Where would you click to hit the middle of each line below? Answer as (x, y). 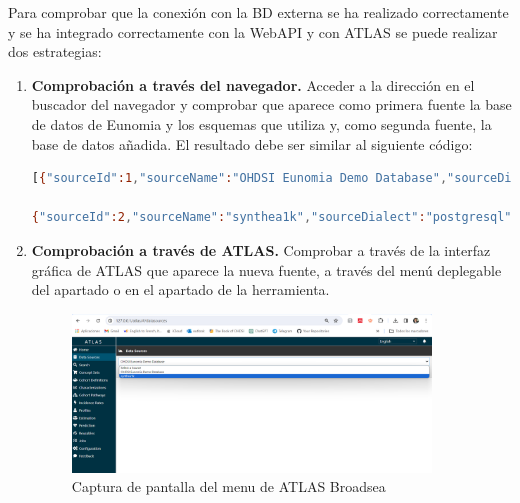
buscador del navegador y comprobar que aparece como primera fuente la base (271, 104)
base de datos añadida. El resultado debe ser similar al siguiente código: (252, 143)
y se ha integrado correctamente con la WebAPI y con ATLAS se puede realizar (253, 31)
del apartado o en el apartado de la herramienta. (180, 289)
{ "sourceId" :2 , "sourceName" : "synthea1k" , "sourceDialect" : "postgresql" (271, 217)
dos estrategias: (55, 51)
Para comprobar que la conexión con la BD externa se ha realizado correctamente (258, 12)
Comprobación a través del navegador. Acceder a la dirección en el (253, 84)
